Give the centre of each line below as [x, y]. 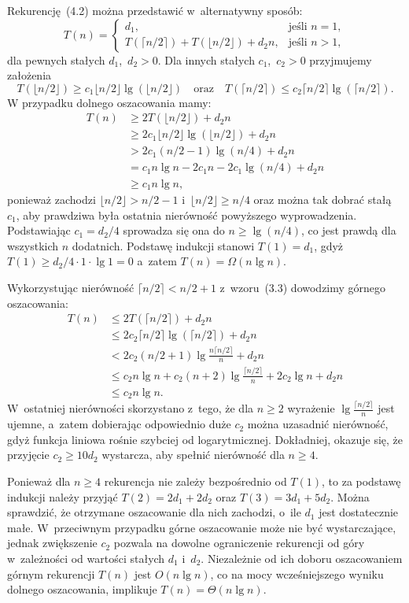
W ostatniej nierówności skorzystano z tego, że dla [131, 408]
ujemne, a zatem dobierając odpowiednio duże [119, 424]
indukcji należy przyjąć [63, 496]
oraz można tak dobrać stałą [322, 199]
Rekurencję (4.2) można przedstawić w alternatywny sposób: [155, 10]
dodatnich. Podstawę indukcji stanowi [163, 245]
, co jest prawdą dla [349, 230]
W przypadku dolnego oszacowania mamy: [109, 102]
